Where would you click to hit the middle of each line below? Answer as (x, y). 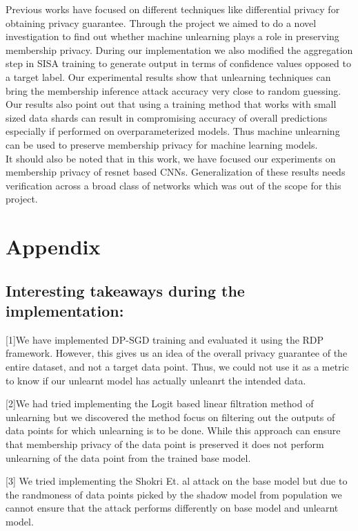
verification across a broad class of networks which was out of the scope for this (173, 185)
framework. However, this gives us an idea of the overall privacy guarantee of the (177, 353)
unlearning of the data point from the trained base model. (128, 457)
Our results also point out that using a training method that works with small (171, 104)
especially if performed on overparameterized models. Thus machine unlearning (173, 131)
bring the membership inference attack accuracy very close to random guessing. (173, 90)
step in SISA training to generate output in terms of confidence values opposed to (178, 63)
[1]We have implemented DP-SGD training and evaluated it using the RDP (165, 339)
